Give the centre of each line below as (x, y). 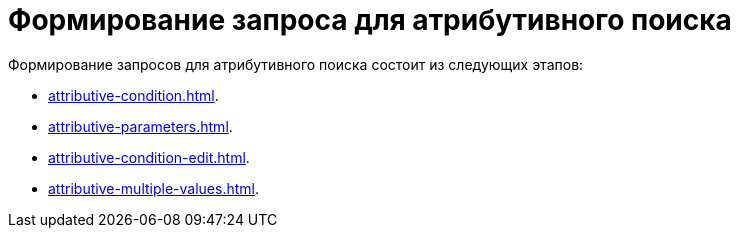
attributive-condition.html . (133, 95)
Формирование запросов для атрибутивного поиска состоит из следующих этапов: (296, 64)
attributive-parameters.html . (140, 126)
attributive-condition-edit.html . (149, 157)
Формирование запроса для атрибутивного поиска (370, 20)
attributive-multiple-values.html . (153, 188)
